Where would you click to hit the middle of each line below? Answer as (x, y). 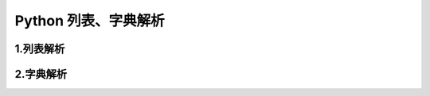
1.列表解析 (40, 49)
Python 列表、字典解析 (90, 21)
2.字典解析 (41, 74)
